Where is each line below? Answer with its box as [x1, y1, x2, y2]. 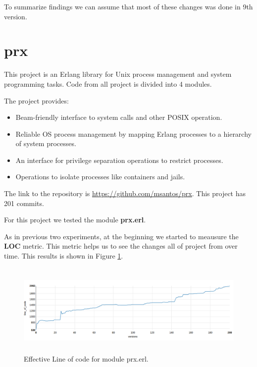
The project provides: [4, 95, 69, 105]
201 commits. [4, 198, 44, 208]
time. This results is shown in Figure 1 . [4, 251, 123, 261]
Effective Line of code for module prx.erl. [24, 354, 149, 364]
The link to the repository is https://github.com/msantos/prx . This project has [4, 188, 246, 199]
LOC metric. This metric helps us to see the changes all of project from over [4, 241, 238, 251]
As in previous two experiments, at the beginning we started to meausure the [4, 231, 239, 241]
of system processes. [15, 138, 76, 149]
